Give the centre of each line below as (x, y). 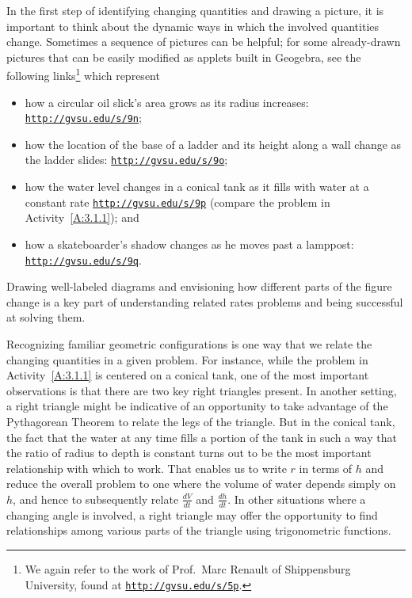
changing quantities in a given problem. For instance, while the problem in (187, 359)
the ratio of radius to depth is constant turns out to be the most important (189, 453)
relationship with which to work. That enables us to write (147, 468)
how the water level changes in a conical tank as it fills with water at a (197, 187)
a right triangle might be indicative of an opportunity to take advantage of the (197, 406)
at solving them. (46, 317)
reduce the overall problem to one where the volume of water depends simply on (201, 484)
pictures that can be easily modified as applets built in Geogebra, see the (184, 57)
